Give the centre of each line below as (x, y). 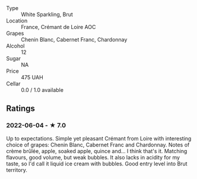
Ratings (21, 109)
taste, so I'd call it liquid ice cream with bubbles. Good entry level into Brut (97, 164)
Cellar (13, 84)
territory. (17, 170)
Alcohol (15, 46)
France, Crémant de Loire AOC (58, 27)
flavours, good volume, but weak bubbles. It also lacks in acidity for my (93, 157)
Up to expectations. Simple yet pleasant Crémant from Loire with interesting (99, 138)
